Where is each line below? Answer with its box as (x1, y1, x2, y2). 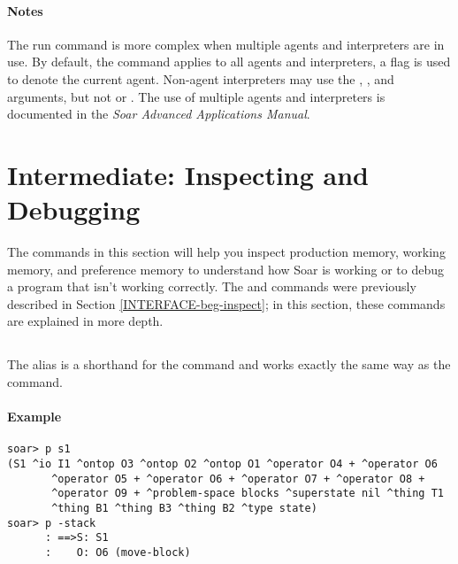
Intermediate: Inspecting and (7, 156, 369, 192)
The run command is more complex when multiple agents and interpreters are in (7, 35, 445, 53)
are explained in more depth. (7, 312, 164, 330)
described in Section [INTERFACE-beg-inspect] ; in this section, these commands (7, 294, 446, 313)
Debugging (7, 191, 141, 228)
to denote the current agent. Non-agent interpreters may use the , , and (7, 69, 394, 88)
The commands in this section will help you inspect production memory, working (7, 243, 446, 261)
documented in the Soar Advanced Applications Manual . (7, 104, 310, 123)
